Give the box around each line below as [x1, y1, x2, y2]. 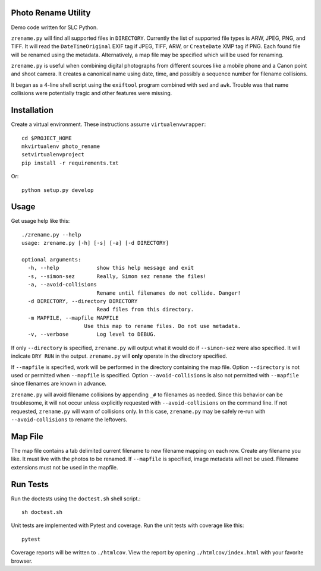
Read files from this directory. [96, 306, 194, 313]
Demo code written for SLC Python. [11, 24, 98, 31]
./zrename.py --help [21, 231, 81, 238]
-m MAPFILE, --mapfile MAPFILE [27, 314, 119, 321]
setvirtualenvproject [21, 152, 84, 158]
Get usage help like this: [11, 217, 70, 225]
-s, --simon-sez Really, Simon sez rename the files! [27, 273, 207, 279]
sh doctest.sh [21, 509, 62, 515]
